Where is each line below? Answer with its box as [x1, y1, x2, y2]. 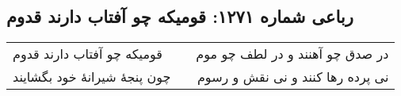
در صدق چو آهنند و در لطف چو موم [196, 44, 389, 63]
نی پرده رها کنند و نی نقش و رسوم [197, 67, 389, 86]
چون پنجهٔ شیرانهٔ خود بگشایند [13, 67, 171, 86]
